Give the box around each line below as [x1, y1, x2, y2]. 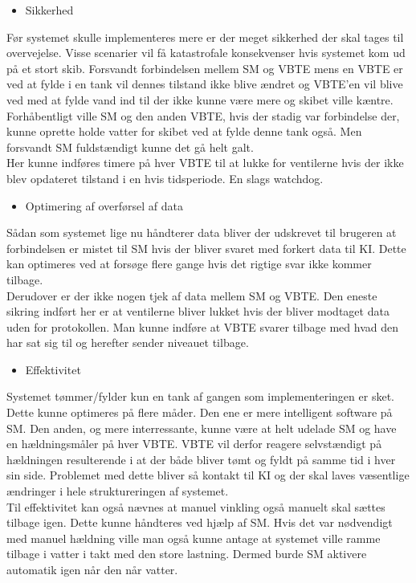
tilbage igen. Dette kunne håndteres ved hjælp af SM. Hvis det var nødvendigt [6, 514, 393, 531]
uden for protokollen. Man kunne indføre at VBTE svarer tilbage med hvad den [6, 318, 398, 335]
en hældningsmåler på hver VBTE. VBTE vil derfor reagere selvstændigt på [6, 435, 382, 452]
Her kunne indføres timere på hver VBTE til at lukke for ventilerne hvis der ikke [6, 154, 404, 171]
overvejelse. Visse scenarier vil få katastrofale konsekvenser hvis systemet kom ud [6, 44, 406, 61]
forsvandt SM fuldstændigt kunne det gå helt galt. [6, 138, 254, 155]
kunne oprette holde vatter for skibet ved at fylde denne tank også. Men [6, 123, 362, 140]
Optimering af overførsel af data [25, 197, 184, 214]
